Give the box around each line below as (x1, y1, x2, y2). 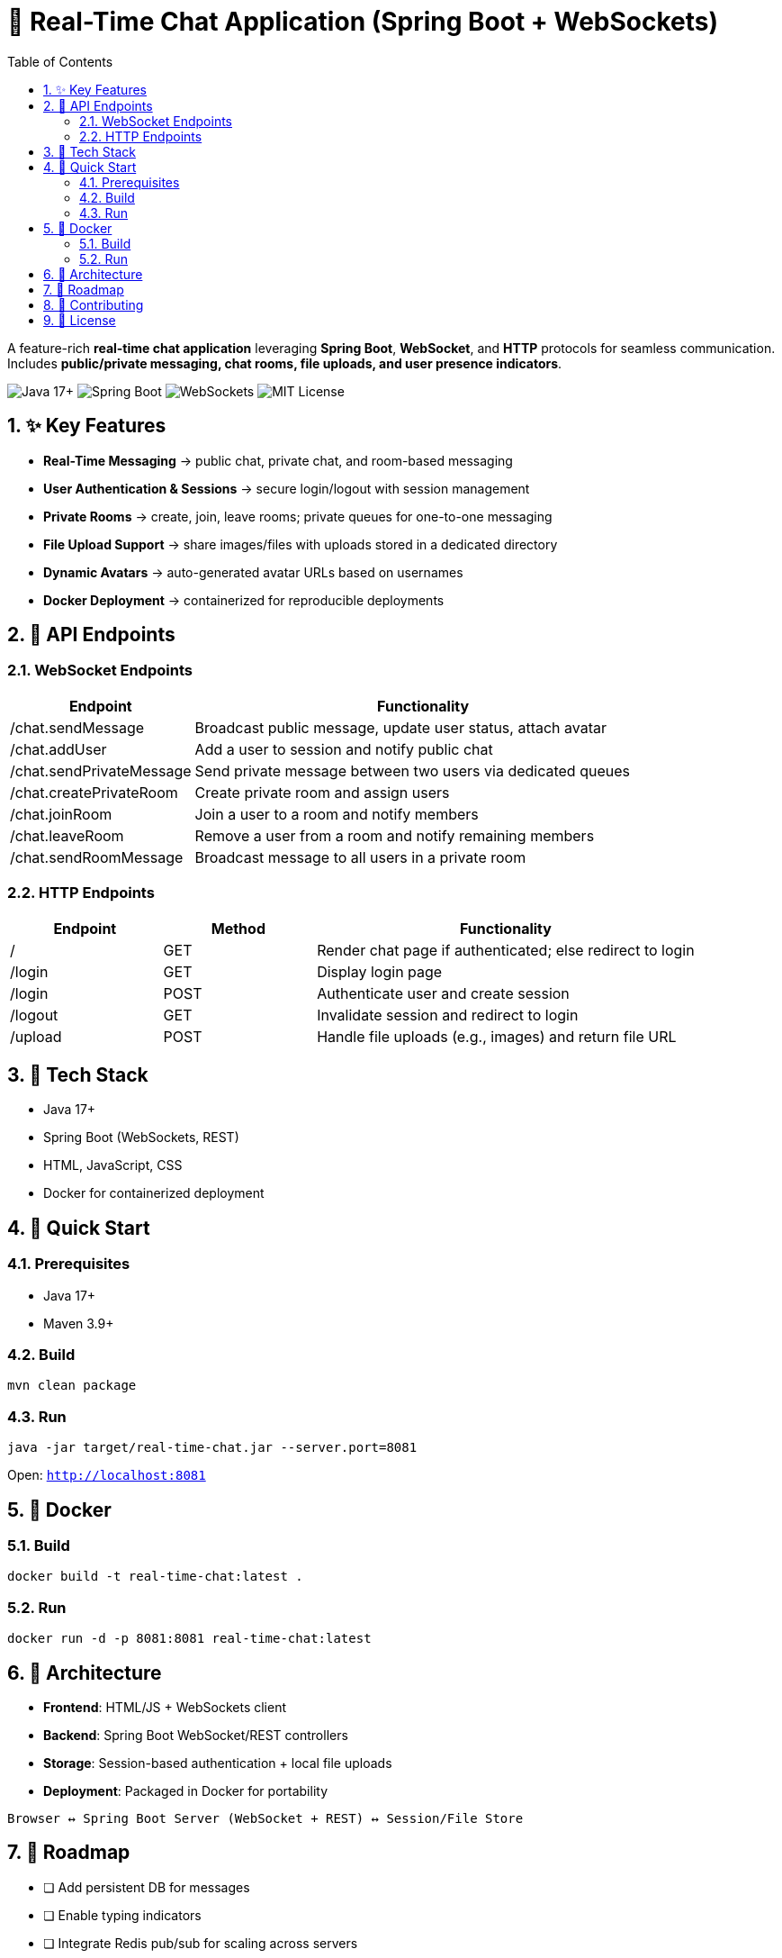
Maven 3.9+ (43, 1315, 114, 1331)
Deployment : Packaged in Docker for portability (43, 1782, 328, 1799)
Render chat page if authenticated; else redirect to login (317, 940, 695, 959)
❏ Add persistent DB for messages (43, 1879, 250, 1895)
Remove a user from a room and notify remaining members (194, 826, 595, 845)
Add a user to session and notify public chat (194, 739, 493, 758)
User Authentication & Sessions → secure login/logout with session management (43, 480, 530, 496)
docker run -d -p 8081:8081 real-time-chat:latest (7, 1631, 372, 1646)
